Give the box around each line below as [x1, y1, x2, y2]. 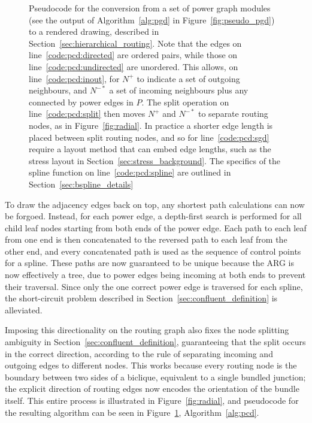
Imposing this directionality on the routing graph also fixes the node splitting [5, 324, 289, 336]
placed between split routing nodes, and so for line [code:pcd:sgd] [29, 131, 269, 143]
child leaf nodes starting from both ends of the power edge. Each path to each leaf [5, 221, 307, 234]
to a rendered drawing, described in [29, 25, 159, 38]
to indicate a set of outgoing [137, 72, 240, 84]
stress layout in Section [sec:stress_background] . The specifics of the [29, 154, 281, 167]
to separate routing [198, 107, 268, 120]
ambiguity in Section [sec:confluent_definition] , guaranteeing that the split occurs [5, 336, 306, 348]
